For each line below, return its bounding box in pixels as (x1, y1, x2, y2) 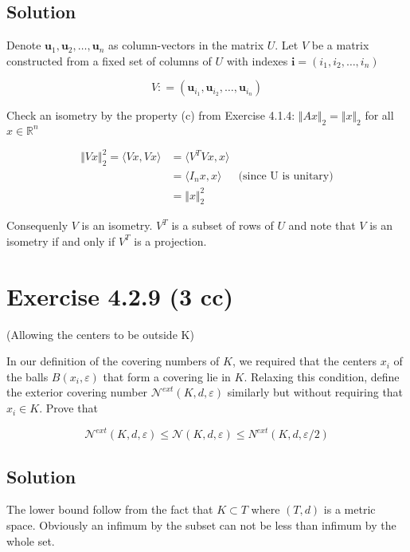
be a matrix (311, 37, 369, 53)
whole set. (6, 532, 55, 549)
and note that (288, 217, 356, 234)
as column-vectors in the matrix (108, 37, 264, 53)
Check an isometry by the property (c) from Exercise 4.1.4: (6, 107, 295, 124)
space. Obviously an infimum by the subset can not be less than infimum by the (6, 516, 396, 533)
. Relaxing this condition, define (244, 368, 400, 384)
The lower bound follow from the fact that (6, 501, 213, 518)
